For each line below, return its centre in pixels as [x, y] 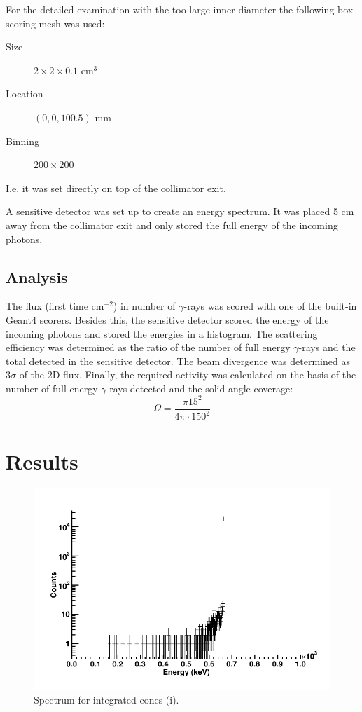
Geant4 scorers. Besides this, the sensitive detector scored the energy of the [167, 319]
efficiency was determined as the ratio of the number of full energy [148, 347]
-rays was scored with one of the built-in [270, 306]
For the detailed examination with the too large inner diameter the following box [180, 9]
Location [25, 94]
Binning [23, 141]
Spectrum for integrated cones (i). [106, 700]
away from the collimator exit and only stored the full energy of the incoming [172, 225]
